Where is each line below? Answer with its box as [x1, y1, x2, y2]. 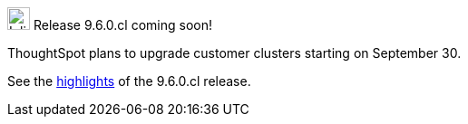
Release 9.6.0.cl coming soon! [33, 17, 212, 33]
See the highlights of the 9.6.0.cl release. [7, 73, 251, 89]
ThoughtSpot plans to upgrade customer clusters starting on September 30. [7, 45, 462, 61]
